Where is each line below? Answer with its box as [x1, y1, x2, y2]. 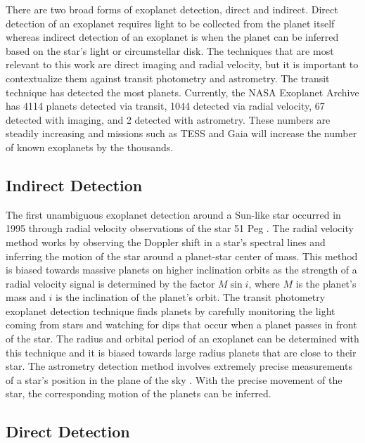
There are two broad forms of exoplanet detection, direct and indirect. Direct [6, 2, 338, 16]
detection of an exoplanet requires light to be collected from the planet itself [6, 15, 335, 30]
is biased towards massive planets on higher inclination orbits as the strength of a [6, 262, 357, 277]
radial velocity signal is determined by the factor [6, 276, 215, 290]
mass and [6, 290, 46, 304]
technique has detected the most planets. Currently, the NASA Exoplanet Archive [6, 84, 359, 99]
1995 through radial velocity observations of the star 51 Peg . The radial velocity [6, 221, 354, 236]
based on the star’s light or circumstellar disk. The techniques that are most [6, 43, 334, 58]
